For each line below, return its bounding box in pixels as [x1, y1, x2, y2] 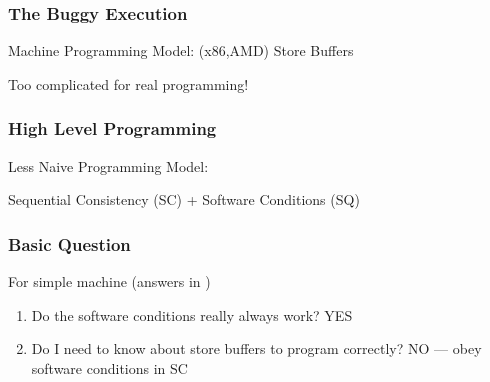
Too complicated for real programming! [8, 73, 249, 94]
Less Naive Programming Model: [8, 155, 209, 176]
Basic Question [8, 231, 131, 256]
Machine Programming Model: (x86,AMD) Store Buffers [8, 40, 354, 61]
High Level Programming [8, 116, 217, 141]
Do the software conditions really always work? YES [31, 304, 353, 325]
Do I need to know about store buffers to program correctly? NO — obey [31, 338, 482, 359]
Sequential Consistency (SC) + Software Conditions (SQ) [8, 189, 360, 210]
